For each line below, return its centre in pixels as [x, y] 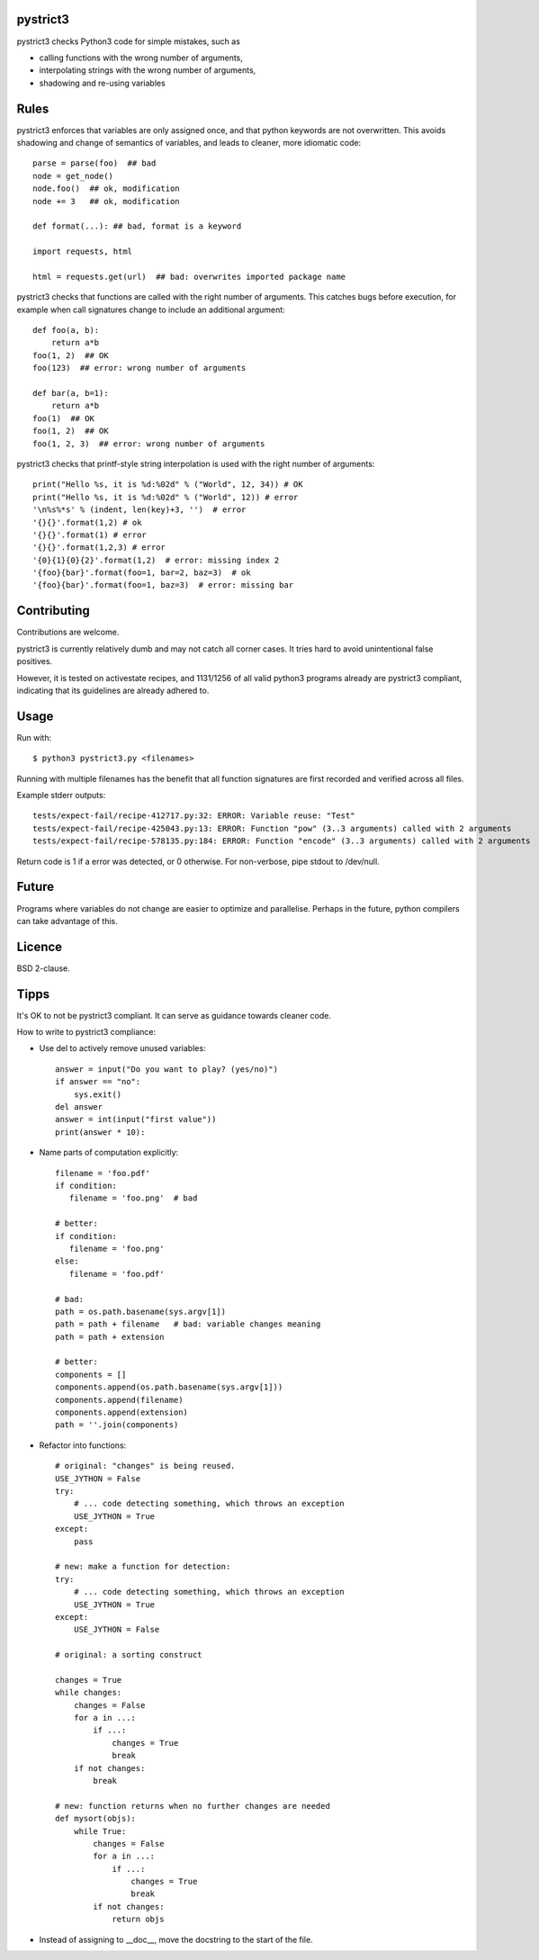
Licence [40, 946]
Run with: [34, 737]
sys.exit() [98, 1094]
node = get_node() [73, 176]
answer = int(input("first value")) [136, 1119]
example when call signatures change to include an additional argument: [151, 310]
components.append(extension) [122, 1412]
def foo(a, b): [66, 330]
